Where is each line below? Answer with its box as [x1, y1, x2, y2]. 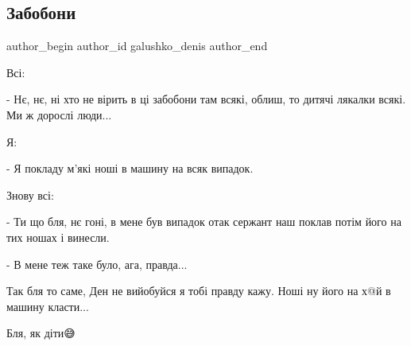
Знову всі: [6, 186, 54, 203]
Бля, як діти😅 [6, 325, 76, 341]
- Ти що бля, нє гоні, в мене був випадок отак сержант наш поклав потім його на [6, 213, 401, 230]
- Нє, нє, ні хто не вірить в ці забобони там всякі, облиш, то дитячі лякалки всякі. [6, 91, 406, 107]
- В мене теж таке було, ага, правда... [6, 255, 188, 272]
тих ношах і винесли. [6, 228, 110, 245]
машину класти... [6, 297, 89, 314]
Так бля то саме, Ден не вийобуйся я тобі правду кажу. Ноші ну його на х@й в [6, 282, 391, 299]
